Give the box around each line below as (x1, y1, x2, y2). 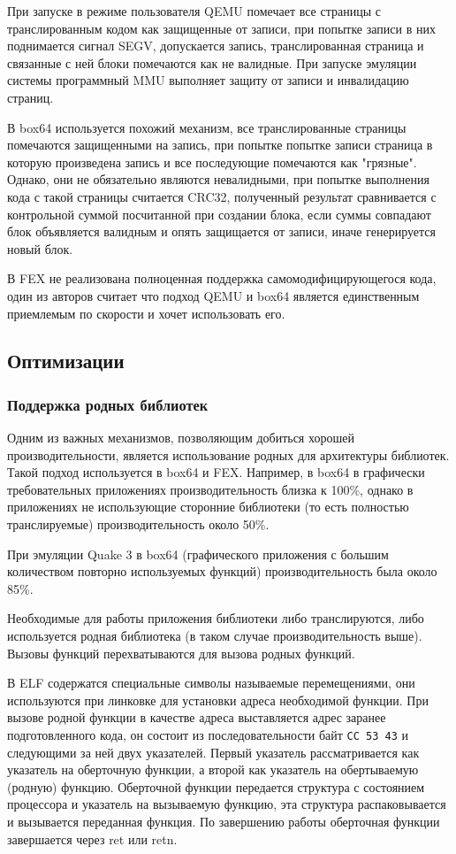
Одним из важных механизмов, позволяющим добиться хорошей (7, 428, 354, 447)
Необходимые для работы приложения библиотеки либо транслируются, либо (7, 609, 424, 627)
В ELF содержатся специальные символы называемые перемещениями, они (7, 673, 415, 692)
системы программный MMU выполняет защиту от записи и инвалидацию (7, 71, 409, 89)
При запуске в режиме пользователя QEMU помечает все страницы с (7, 2, 381, 19)
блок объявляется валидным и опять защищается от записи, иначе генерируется (7, 222, 436, 241)
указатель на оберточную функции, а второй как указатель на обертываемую (7, 760, 419, 779)
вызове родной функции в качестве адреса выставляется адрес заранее (7, 708, 386, 727)
